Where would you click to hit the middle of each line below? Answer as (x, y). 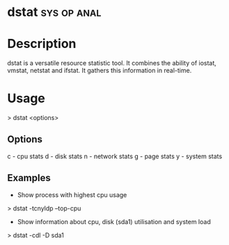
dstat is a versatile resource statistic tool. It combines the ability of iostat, (112, 63)
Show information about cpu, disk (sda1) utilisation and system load (114, 221)
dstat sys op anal (54, 12)
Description (42, 44)
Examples (29, 178)
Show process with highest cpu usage (72, 194)
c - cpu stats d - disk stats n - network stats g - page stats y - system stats (115, 156)
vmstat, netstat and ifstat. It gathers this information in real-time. (100, 71)
